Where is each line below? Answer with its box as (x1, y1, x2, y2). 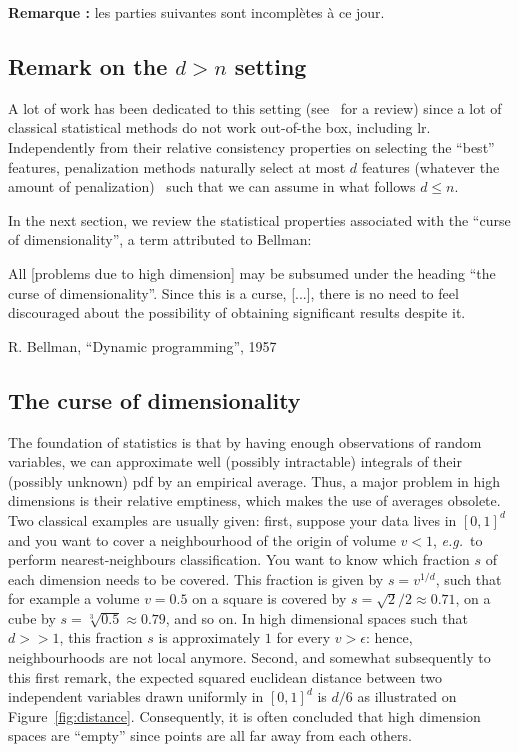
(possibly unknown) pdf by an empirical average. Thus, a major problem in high (8, 470, 501, 491)
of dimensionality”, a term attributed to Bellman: (8, 229, 312, 250)
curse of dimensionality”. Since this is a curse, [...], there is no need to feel (8, 282, 459, 303)
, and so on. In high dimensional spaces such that (165, 607, 468, 628)
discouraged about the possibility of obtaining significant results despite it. (8, 302, 466, 323)
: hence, (365, 627, 413, 648)
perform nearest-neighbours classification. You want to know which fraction (8, 549, 470, 570)
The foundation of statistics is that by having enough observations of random (8, 431, 482, 452)
